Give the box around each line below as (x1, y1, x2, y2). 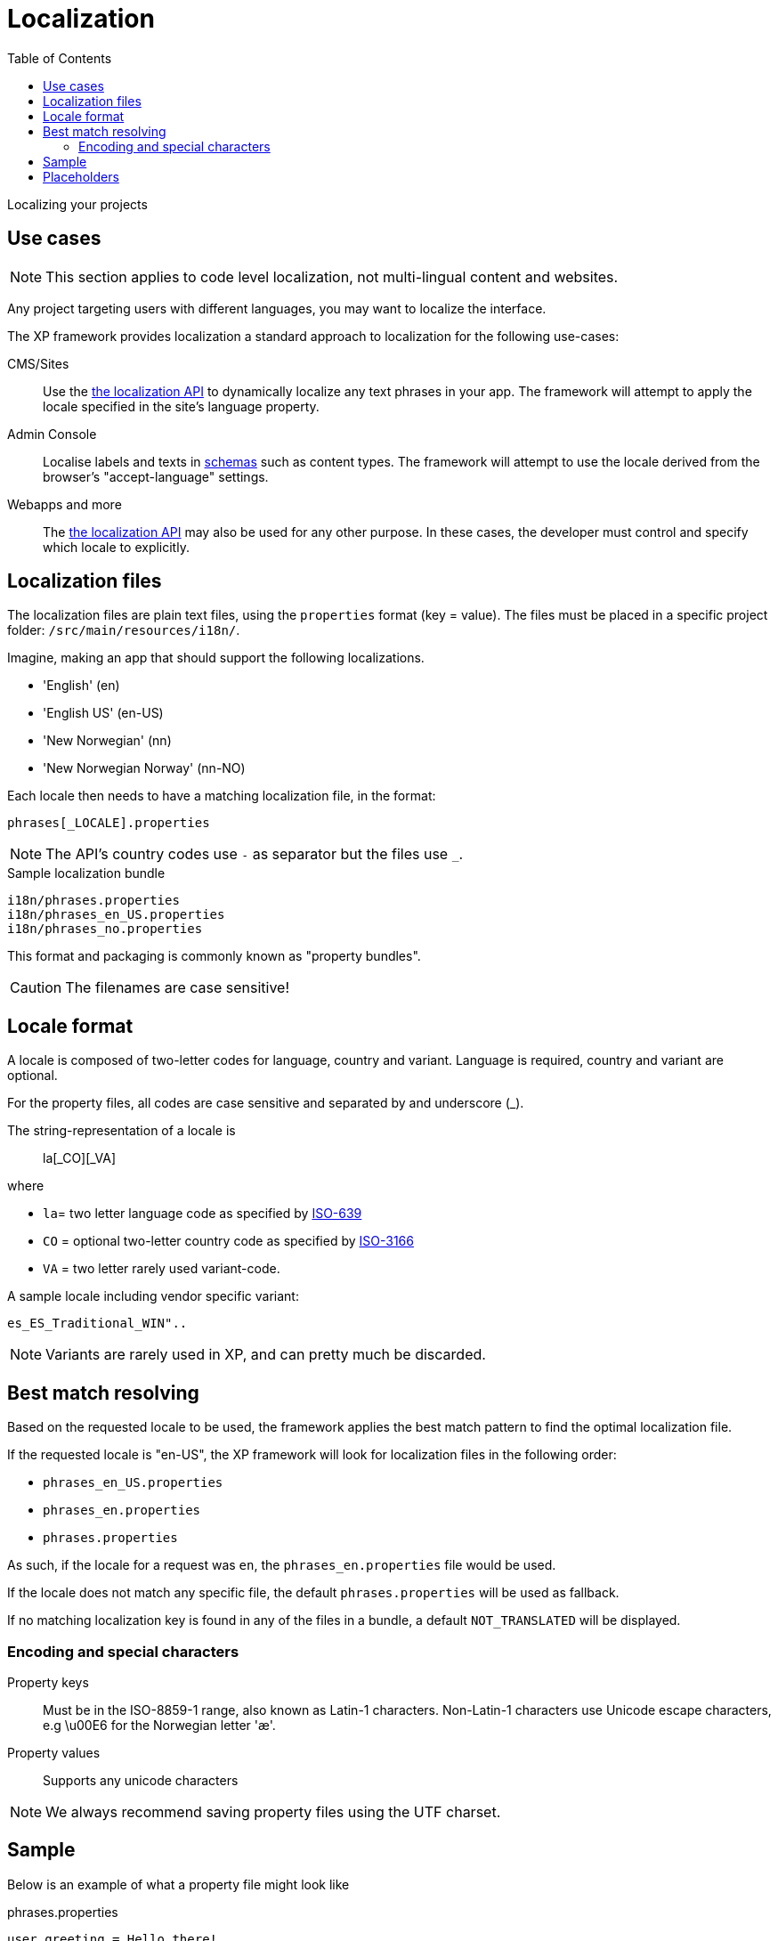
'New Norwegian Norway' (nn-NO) (43, 760, 246, 776)
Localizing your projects (7, 196, 148, 212)
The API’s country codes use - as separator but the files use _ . (45, 845, 464, 864)
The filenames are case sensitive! (65, 979, 290, 997)
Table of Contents (7, 50, 112, 66)
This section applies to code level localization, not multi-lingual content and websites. (45, 267, 619, 286)
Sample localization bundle (7, 865, 166, 881)
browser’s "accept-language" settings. (43, 468, 269, 484)
